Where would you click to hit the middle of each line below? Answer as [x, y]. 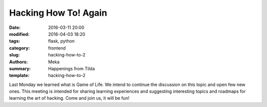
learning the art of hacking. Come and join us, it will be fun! [69, 98]
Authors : [19, 62]
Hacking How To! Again [58, 13]
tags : [15, 41]
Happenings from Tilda [71, 68]
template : [19, 76]
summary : [20, 68]
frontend [57, 48]
